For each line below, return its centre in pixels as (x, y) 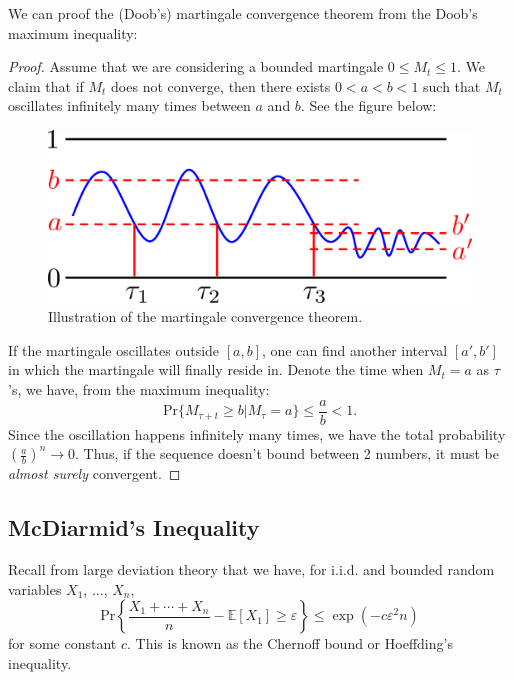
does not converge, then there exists (221, 85)
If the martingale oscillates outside (114, 349)
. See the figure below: (368, 105)
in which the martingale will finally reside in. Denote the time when (216, 369)
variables (35, 588)
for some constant (62, 643)
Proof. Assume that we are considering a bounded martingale (196, 66)
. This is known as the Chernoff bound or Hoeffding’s (290, 643)
